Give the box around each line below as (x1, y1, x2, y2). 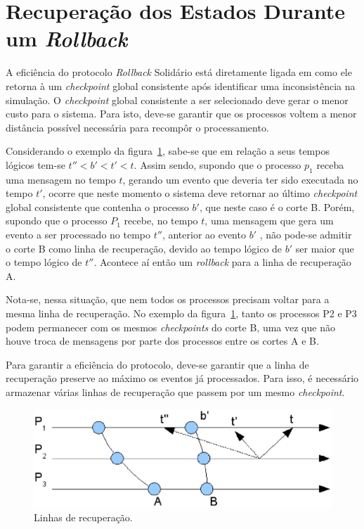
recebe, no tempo (124, 213, 198, 228)
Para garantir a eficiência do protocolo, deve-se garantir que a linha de (6, 357, 309, 371)
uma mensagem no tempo (6, 172, 116, 186)
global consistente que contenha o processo (6, 199, 189, 214)
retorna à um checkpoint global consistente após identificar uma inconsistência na (6, 78, 356, 93)
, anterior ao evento (162, 227, 246, 242)
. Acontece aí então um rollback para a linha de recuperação (93, 255, 351, 269)
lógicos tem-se (6, 157, 65, 172)
